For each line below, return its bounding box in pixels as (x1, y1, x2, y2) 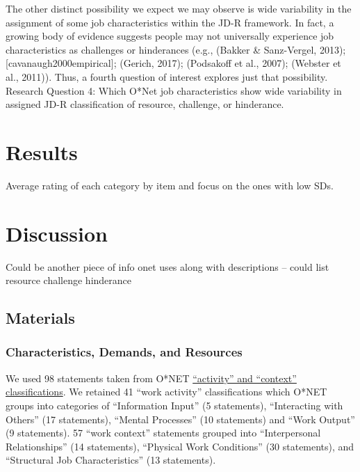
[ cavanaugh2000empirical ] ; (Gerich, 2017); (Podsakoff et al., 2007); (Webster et (6, 56, 341, 70)
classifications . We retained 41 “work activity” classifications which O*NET (6, 384, 327, 399)
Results (6, 137, 78, 166)
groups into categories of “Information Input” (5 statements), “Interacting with (6, 398, 343, 412)
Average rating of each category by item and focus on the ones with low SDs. (6, 178, 334, 192)
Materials (6, 307, 75, 329)
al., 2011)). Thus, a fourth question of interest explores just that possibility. (6, 69, 328, 84)
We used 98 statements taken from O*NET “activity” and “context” (6, 370, 297, 385)
